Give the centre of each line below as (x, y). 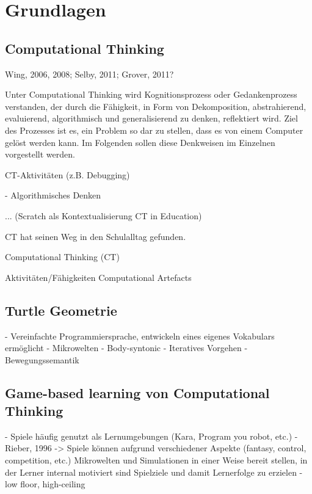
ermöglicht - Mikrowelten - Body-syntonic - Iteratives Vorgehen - (126, 348)
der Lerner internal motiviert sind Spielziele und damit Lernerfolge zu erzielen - (154, 472)
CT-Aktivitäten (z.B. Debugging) (67, 174)
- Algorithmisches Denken (53, 195)
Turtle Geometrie (61, 310)
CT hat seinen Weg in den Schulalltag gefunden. (96, 236)
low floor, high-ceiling (45, 484)
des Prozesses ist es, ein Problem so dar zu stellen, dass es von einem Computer (154, 130)
